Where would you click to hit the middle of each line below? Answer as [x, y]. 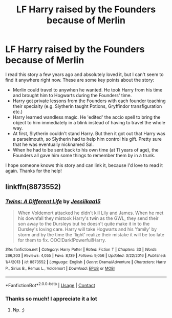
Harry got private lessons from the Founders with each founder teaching [89, 101]
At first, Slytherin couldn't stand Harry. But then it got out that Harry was [89, 133]
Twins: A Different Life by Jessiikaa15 [53, 201]
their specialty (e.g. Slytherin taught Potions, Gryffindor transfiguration [87, 106]
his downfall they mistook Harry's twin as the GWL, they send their [88, 218]
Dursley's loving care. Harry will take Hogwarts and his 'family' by [87, 229]
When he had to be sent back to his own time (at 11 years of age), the [85, 149]
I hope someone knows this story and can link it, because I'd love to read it [84, 165]
